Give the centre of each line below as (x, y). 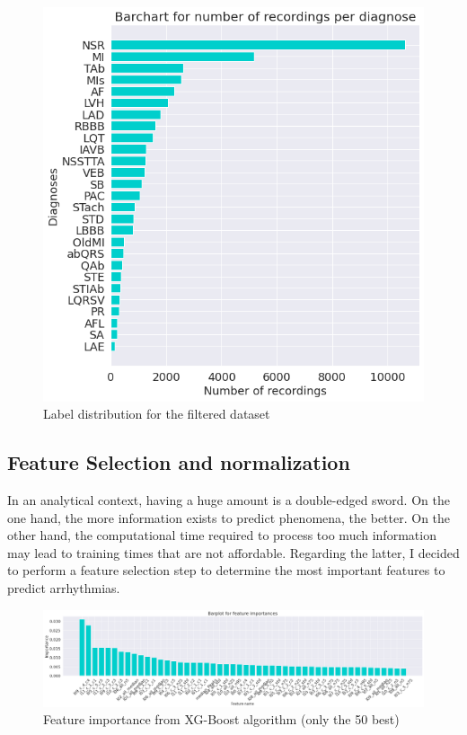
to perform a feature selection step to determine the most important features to (226, 570)
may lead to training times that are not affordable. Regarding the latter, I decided (233, 552)
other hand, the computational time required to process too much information (222, 535)
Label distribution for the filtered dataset (157, 414)
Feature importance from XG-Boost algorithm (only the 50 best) (221, 719)
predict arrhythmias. (64, 588)
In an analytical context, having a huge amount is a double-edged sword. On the (229, 500)
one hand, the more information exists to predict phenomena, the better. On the (229, 517)
